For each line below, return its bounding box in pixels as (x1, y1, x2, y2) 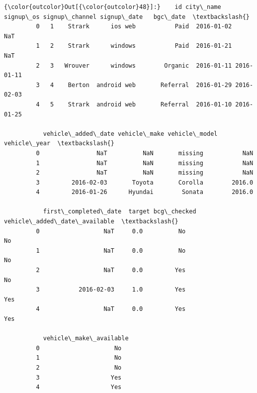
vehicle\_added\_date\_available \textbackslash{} (4, 218, 178, 225)
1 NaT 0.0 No (36, 247, 186, 254)
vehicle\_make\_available (43, 335, 129, 342)
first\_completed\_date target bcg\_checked (43, 208, 196, 215)
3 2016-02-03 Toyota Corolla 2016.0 (36, 179, 254, 186)
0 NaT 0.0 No (36, 227, 186, 235)
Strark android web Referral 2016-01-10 (68, 100, 232, 108)
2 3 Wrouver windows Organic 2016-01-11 (36, 62, 232, 69)
